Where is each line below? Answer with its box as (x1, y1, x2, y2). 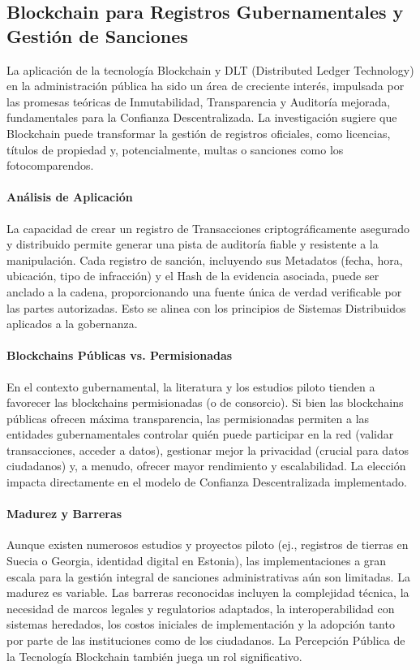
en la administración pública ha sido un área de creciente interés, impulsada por (6, 77, 405, 94)
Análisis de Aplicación (6, 188, 133, 205)
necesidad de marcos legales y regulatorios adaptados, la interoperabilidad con (6, 599, 395, 616)
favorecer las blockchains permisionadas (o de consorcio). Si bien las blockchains (6, 394, 404, 411)
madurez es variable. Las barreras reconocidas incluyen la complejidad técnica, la (6, 584, 409, 601)
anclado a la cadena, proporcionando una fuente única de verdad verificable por (6, 283, 402, 300)
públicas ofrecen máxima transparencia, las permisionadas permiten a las (6, 409, 370, 426)
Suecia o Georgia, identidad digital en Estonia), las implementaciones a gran (6, 552, 387, 569)
